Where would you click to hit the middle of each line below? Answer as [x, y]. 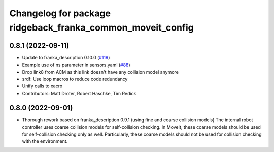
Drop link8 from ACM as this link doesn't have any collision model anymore [100, 72]
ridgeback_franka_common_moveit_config [101, 27]
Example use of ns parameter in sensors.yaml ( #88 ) [76, 65]
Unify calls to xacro [42, 86]
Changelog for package [60, 13]
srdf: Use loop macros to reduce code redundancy [75, 79]
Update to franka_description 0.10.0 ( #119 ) [66, 57]
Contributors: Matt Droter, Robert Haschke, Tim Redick [79, 93]
